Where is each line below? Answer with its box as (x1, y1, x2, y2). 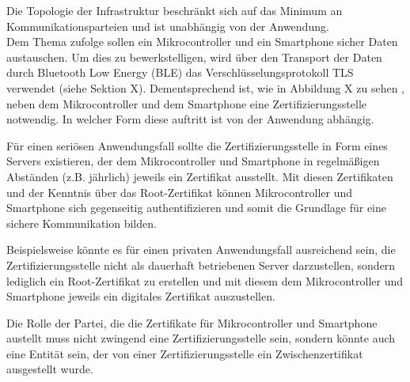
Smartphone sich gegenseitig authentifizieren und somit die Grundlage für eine (6, 199, 387, 216)
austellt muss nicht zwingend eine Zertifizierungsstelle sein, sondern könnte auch (6, 330, 396, 346)
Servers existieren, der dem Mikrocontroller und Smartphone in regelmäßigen (6, 153, 380, 169)
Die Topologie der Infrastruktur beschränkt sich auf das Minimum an (6, 2, 343, 18)
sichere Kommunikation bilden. (6, 214, 157, 231)
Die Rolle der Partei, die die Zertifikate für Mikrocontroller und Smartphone (6, 314, 378, 331)
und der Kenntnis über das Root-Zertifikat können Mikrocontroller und (6, 183, 352, 200)
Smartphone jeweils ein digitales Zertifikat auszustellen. (6, 288, 275, 304)
